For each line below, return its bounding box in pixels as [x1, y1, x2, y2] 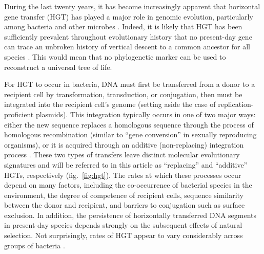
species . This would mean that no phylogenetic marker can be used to [4, 51, 226, 62]
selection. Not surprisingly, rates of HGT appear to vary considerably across [4, 230, 243, 241]
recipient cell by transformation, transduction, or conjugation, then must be [4, 88, 242, 99]
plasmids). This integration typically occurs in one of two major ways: [35, 108, 256, 119]
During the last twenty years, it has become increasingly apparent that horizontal [4, 1, 260, 11]
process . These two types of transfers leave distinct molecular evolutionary [4, 149, 240, 160]
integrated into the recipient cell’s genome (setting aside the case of [4, 99, 216, 110]
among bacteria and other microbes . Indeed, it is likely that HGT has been [4, 21, 242, 32]
